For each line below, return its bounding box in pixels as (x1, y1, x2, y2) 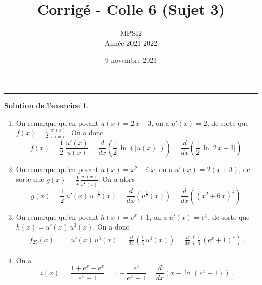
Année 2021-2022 (105, 37, 157, 48)
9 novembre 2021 (105, 54, 157, 65)
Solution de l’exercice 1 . (4, 100, 89, 110)
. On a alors (98, 174, 135, 184)
